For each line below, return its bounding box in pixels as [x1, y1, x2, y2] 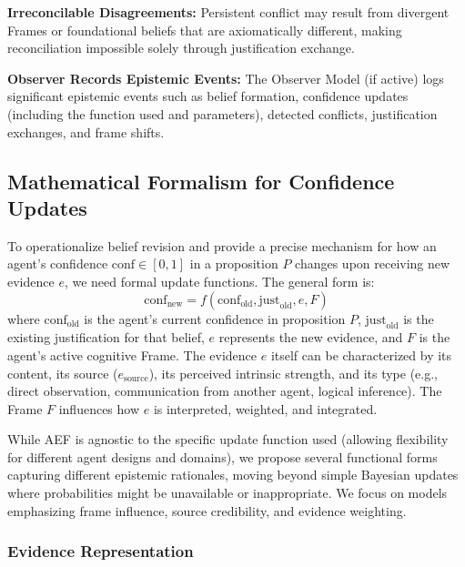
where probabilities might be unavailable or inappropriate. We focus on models [7, 483, 448, 502]
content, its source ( [7, 363, 118, 382]
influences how [58, 399, 140, 418]
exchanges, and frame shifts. [7, 122, 165, 141]
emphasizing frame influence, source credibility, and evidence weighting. [7, 501, 407, 520]
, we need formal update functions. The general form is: [64, 271, 375, 290]
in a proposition [189, 254, 278, 273]
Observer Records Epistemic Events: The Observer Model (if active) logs [7, 68, 444, 87]
